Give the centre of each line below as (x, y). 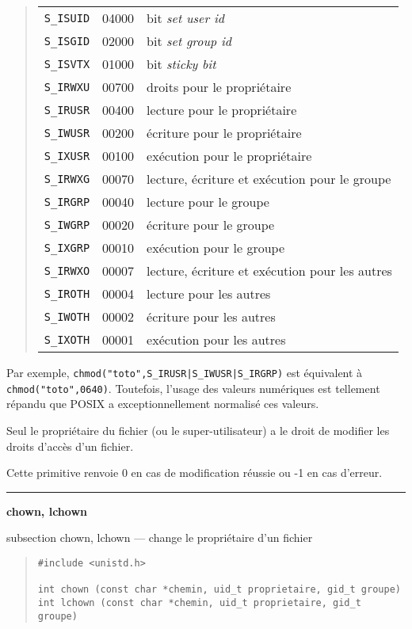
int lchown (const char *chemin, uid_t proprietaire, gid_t (199, 602)
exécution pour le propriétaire (229, 156)
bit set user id (186, 18)
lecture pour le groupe (208, 202)
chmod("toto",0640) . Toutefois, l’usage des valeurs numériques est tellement (193, 388)
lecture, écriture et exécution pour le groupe (269, 179)
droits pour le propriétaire (219, 87)
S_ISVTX (67, 64)
